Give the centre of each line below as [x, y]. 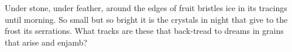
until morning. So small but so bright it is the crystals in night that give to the [146, 19]
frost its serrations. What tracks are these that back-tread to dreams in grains [144, 31]
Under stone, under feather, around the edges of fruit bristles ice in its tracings [146, 8]
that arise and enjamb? [46, 42]
